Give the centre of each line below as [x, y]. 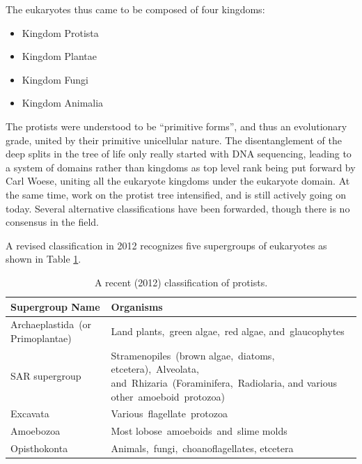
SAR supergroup [46, 376]
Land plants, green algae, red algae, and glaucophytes [228, 331]
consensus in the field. [53, 222]
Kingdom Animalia [63, 103]
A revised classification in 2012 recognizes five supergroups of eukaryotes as [166, 245]
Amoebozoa [36, 431]
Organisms [137, 306]
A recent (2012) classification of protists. [181, 282]
